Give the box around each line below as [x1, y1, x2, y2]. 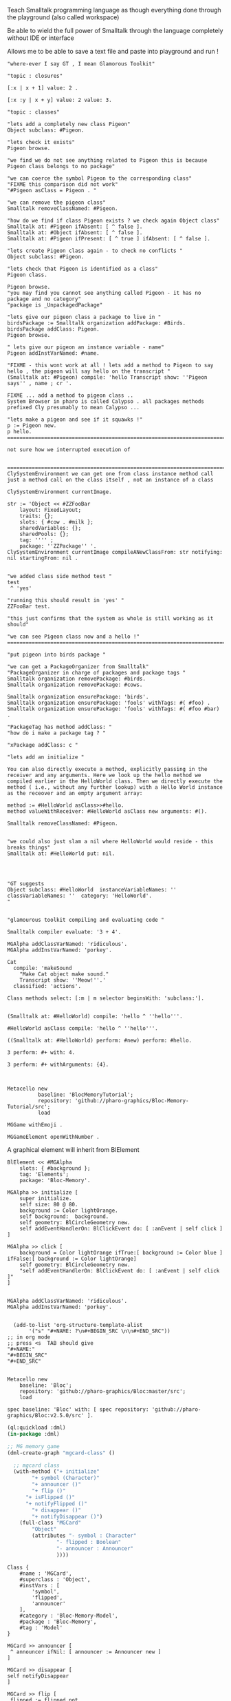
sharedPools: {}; [19, 530, 69, 537]
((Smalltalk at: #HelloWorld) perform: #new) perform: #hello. [7, 1037, 192, 1044]
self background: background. [19, 1213, 109, 1220]
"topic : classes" [7, 109, 60, 116]
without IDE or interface [7, 34, 74, 42]
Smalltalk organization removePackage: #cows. [7, 681, 143, 688]
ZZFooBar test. [7, 603, 51, 610]
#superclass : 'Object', [19, 1576, 91, 1583]
